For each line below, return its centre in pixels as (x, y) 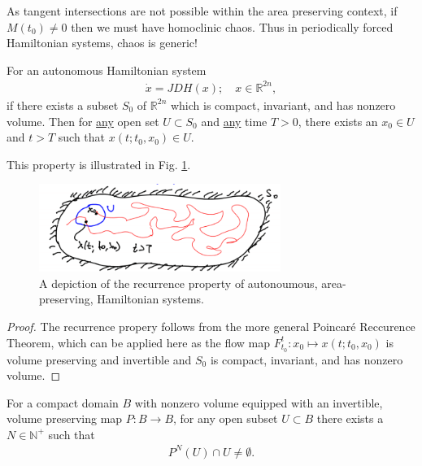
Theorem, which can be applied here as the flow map (139, 342)
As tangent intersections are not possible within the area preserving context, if (202, 11)
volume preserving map (65, 418)
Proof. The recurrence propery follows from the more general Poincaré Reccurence (211, 327)
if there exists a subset (63, 105)
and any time (234, 121)
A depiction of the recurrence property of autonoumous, (178, 283)
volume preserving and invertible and (99, 359)
